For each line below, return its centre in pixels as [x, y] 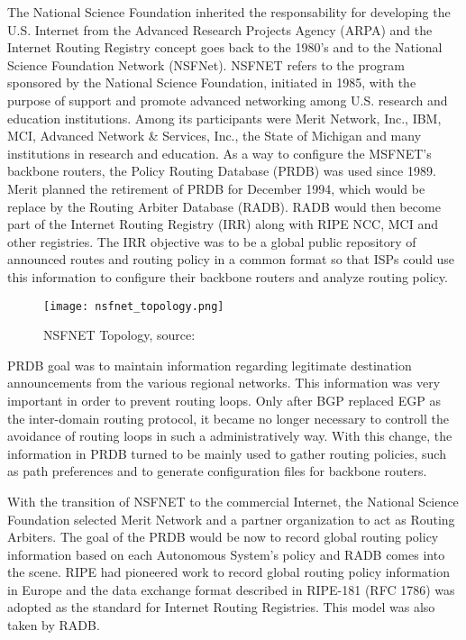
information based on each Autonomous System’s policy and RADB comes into [226, 554]
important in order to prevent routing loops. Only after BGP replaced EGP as [224, 400]
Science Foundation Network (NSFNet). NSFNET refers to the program [206, 64]
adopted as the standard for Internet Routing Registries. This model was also [221, 607]
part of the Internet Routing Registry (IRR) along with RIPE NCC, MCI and [223, 224]
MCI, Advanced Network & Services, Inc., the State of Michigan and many [215, 136]
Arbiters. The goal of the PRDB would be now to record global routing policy [223, 537]
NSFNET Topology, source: [119, 335]
